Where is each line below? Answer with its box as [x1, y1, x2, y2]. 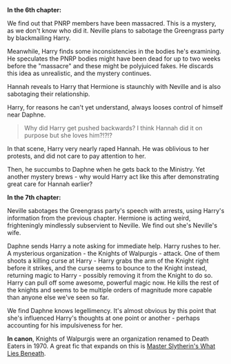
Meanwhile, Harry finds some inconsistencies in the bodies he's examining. [7, 48, 222, 55]
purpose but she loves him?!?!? [23, 131, 112, 139]
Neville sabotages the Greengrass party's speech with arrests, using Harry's [7, 207, 225, 214]
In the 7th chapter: [7, 193, 61, 201]
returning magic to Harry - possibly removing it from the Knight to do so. [7, 272, 213, 279]
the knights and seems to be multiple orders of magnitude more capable [7, 286, 212, 294]
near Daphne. [7, 110, 46, 119]
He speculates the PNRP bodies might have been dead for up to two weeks [7, 54, 221, 63]
